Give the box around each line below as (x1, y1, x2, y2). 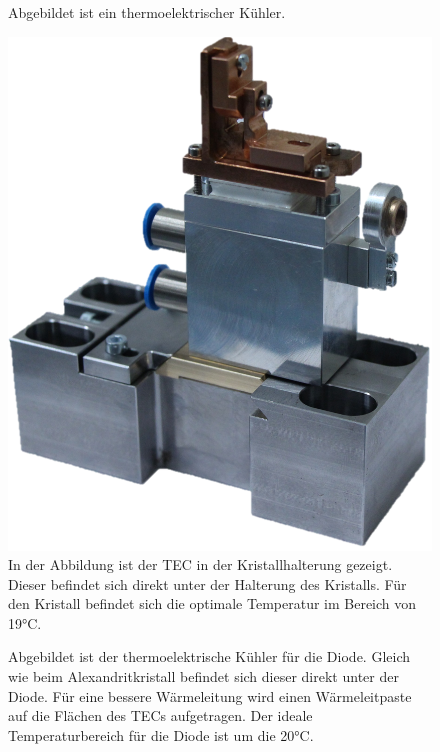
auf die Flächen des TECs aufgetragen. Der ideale (8, 705, 313, 726)
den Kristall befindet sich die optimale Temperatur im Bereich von (8, 593, 417, 614)
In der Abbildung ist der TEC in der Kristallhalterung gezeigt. (8, 554, 393, 575)
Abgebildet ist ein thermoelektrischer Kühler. (8, 2, 286, 22)
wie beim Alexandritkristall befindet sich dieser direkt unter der (8, 666, 399, 687)
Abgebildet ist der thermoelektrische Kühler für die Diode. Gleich (8, 646, 410, 667)
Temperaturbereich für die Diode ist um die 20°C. (8, 724, 314, 745)
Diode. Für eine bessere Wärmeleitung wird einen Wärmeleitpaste (8, 685, 412, 706)
